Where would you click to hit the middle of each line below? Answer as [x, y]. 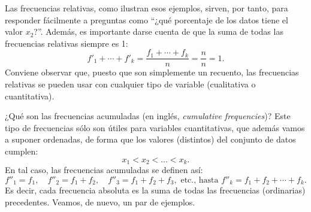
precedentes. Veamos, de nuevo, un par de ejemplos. [100, 202]
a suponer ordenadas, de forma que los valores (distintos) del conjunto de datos [150, 139]
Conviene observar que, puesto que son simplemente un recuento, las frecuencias [152, 72]
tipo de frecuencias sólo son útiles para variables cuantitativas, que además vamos [155, 127]
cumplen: [22, 151]
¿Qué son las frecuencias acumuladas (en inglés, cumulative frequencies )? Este [148, 116]
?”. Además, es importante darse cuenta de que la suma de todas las [158, 31]
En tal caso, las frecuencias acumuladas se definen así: [104, 170]
